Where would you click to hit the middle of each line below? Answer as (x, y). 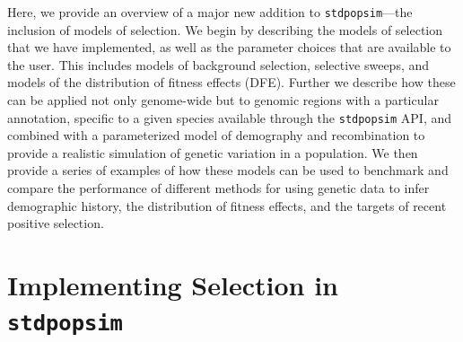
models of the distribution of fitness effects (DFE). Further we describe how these (231, 82)
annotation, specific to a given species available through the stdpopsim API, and (230, 117)
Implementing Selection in (173, 285)
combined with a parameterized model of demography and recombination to (216, 135)
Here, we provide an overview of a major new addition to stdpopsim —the (210, 12)
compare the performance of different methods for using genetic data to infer (218, 188)
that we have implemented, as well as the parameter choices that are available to (229, 47)
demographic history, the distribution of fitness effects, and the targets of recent (227, 205)
